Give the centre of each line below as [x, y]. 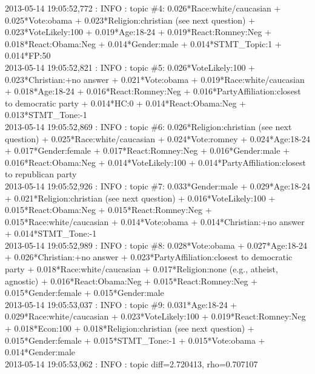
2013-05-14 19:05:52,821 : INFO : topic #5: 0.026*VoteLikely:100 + [130, 67]
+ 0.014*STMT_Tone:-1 [51, 233]
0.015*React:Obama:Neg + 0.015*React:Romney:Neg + [108, 210]
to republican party [41, 174]
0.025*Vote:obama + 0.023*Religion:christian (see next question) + [130, 20]
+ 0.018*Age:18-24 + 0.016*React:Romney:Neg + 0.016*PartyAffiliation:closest [153, 91]
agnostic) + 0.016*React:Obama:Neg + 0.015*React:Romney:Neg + [131, 280]
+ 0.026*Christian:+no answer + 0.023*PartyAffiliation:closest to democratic [149, 257]
